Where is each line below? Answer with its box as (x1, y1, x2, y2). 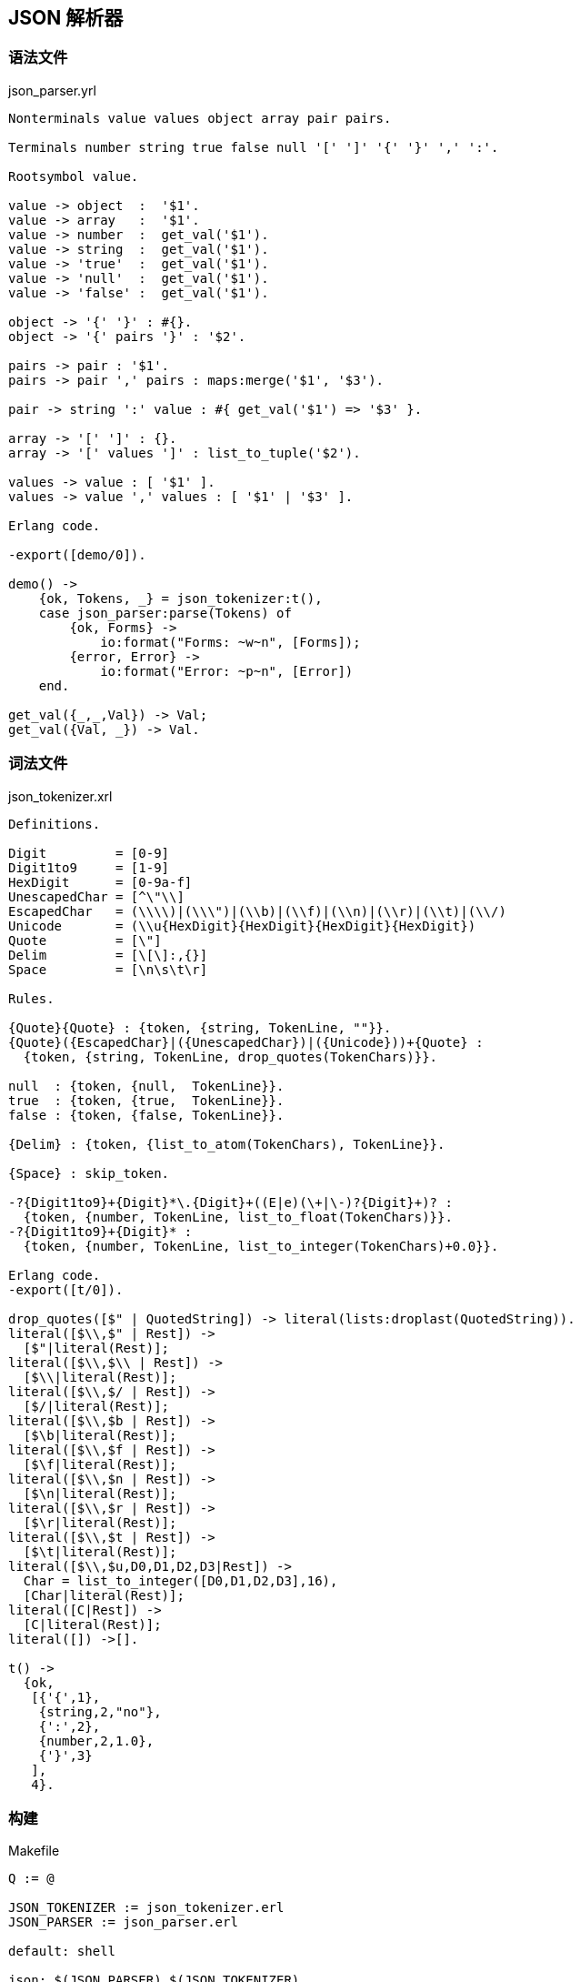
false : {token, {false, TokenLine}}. (8, 1107, 285, 1122)
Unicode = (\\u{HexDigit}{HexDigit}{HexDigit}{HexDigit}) (8, 918, 476, 933)
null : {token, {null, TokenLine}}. (8, 1078, 285, 1093)
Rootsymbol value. (8, 168, 139, 184)
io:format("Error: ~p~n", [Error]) (100, 663, 354, 679)
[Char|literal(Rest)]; (23, 1587, 185, 1603)
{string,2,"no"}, (38, 1704, 162, 1719)
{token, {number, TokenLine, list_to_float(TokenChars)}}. (23, 1209, 453, 1224)
